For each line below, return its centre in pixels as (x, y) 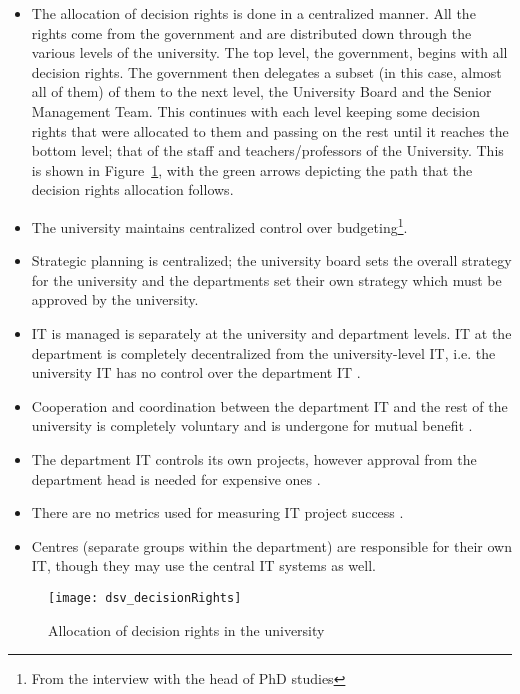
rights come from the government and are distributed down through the (251, 32)
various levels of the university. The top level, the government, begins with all (269, 52)
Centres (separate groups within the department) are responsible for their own (271, 545)
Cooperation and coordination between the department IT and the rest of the (269, 405)
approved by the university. (115, 299)
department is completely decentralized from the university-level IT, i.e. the (263, 352)
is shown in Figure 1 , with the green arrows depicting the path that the (252, 169)
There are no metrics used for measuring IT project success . (217, 512)
